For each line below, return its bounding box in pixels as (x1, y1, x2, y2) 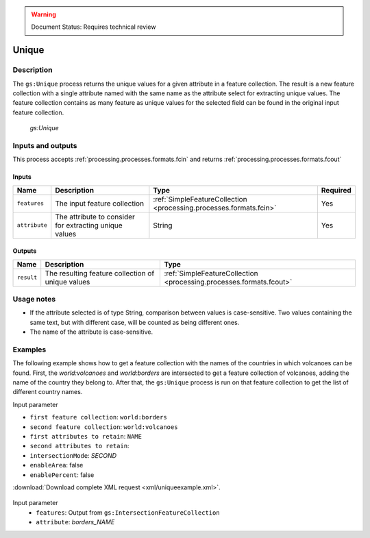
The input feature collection (55, 199, 144, 208)
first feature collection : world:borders (29, 413, 167, 421)
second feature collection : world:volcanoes (29, 422, 178, 431)
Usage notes (12, 295, 56, 304)
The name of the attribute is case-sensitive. (29, 328, 153, 336)
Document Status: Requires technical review (31, 23, 156, 31)
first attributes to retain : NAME (29, 432, 142, 441)
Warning (31, 10, 56, 19)
